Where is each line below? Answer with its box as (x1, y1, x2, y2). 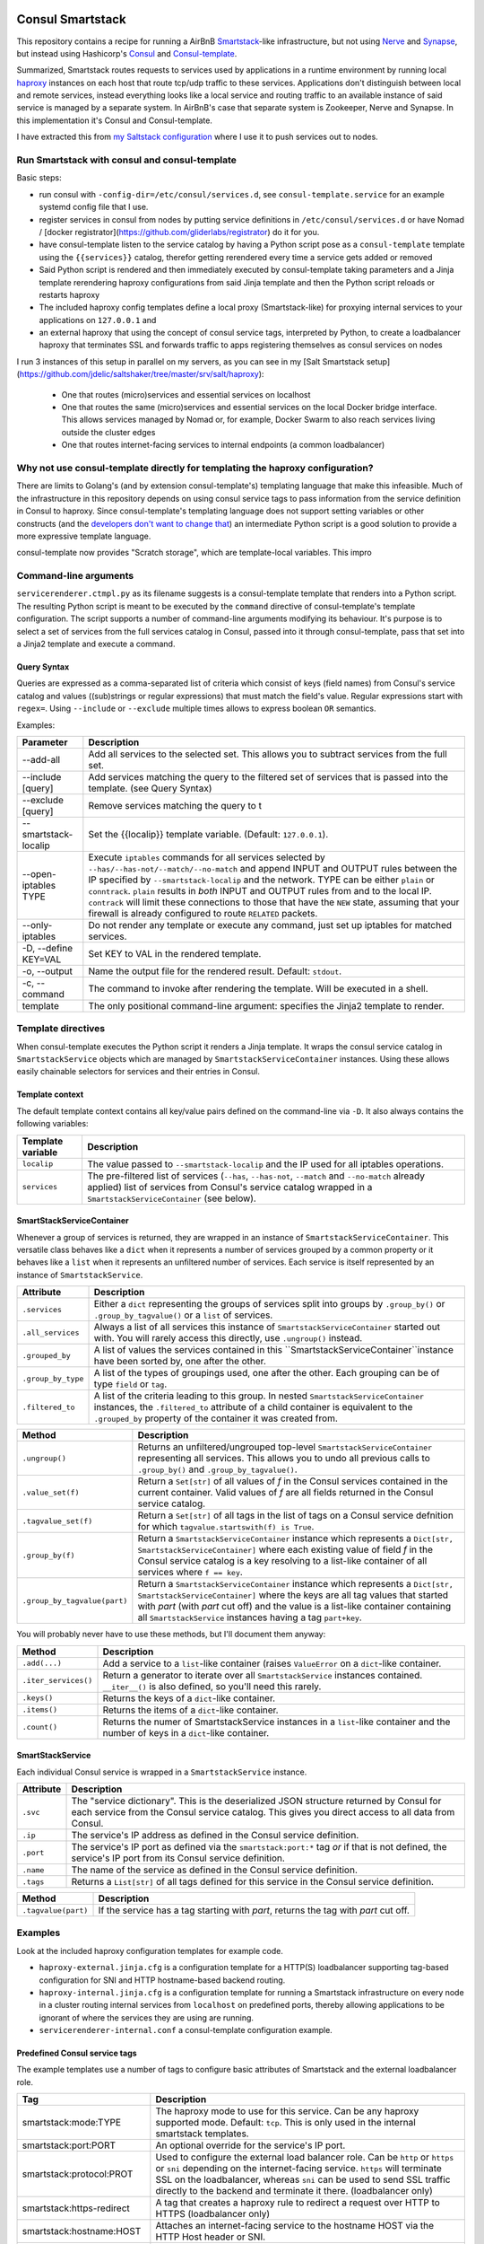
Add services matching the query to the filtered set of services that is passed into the (88, 770, 448, 783)
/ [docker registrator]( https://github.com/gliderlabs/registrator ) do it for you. (39, 226, 320, 237)
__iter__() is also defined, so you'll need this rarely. (102, 1679, 322, 1692)
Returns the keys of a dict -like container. (102, 1692, 276, 1705)
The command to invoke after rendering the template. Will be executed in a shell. (88, 982, 429, 995)
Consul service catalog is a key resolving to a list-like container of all (137, 1555, 428, 1567)
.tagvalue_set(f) (22, 1516, 93, 1526)
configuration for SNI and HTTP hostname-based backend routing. (39, 1975, 286, 1985)
